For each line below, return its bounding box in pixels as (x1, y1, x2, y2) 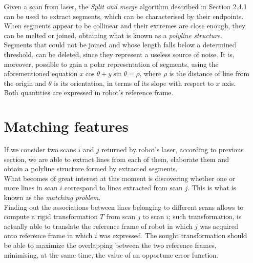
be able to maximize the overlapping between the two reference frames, (4, 240, 216, 250)
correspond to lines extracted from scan (64, 182, 183, 193)
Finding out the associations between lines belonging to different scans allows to (4, 202, 244, 212)
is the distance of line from (169, 68, 250, 79)
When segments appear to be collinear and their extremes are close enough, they (4, 20, 246, 31)
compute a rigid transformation (4, 211, 98, 222)
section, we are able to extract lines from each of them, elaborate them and (4, 154, 229, 164)
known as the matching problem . (4, 192, 101, 202)
